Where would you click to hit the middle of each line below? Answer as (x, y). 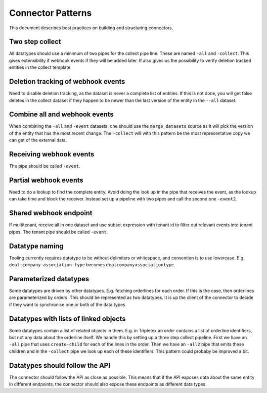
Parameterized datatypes (49, 279)
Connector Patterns (50, 13)
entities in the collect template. (40, 67)
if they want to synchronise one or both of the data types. (68, 304)
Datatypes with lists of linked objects (67, 319)
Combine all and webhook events (61, 115)
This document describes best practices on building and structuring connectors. (91, 28)
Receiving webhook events (52, 154)
